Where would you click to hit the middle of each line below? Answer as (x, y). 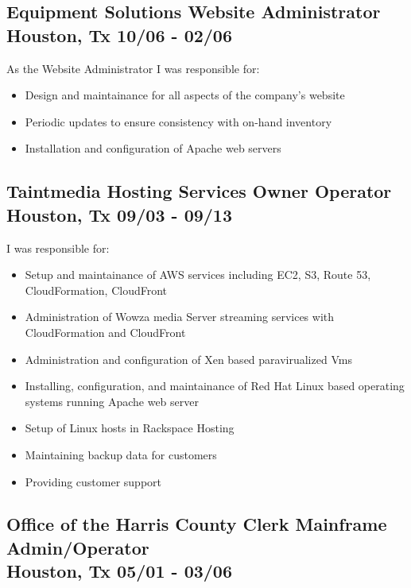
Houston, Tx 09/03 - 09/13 (120, 214)
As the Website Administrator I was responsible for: (133, 68)
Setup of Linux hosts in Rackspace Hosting (130, 428)
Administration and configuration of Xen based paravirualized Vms (188, 359)
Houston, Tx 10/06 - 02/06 (120, 35)
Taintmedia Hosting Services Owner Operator (199, 191)
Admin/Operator (78, 547)
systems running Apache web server (112, 401)
